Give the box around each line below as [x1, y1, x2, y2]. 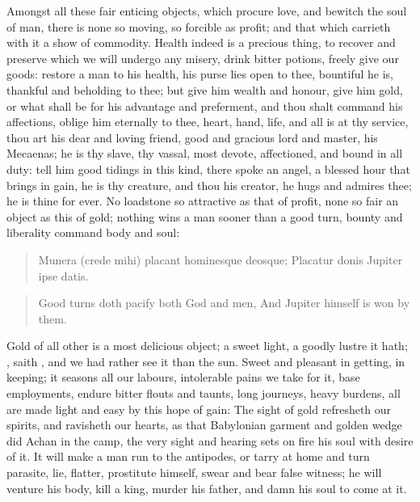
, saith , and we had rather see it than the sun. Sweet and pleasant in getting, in [6, 352, 405, 369]
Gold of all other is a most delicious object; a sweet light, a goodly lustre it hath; [6, 337, 408, 354]
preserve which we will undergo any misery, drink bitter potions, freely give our [6, 49, 399, 66]
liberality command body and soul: [6, 224, 180, 241]
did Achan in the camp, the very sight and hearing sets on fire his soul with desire [6, 432, 414, 449]
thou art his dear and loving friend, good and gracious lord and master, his [6, 129, 378, 146]
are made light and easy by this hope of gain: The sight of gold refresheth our [6, 400, 392, 417]
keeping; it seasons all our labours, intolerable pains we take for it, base [6, 369, 360, 386]
